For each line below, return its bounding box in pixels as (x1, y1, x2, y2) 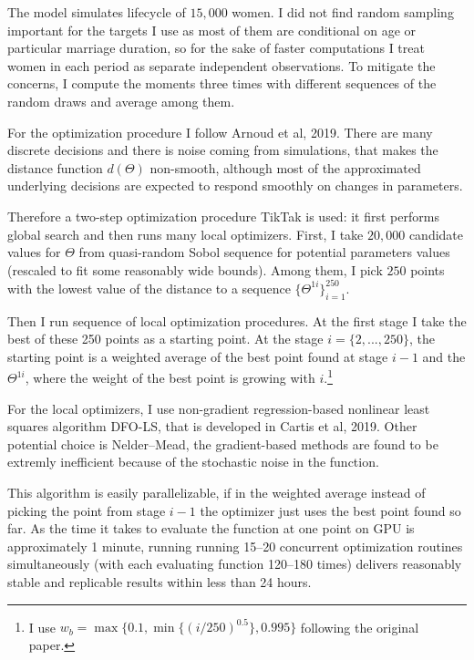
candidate (408, 224, 464, 243)
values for (7, 242, 61, 262)
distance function (7, 158, 103, 177)
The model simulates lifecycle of (7, 3, 186, 21)
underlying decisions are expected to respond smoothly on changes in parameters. (7, 176, 463, 195)
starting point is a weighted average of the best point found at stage (7, 346, 388, 366)
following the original (300, 617, 419, 636)
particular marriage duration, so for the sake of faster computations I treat (7, 38, 425, 57)
